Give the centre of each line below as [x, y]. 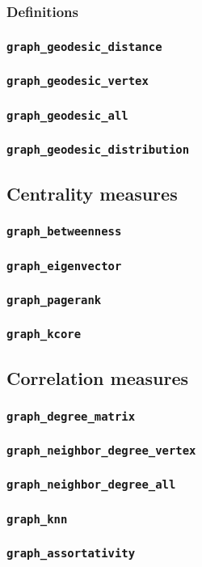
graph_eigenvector [64, 266]
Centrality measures [92, 193]
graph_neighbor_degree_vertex [101, 450]
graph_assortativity [71, 554]
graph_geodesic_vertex [78, 81]
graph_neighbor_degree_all [91, 485]
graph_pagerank [54, 300]
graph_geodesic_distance [84, 47]
